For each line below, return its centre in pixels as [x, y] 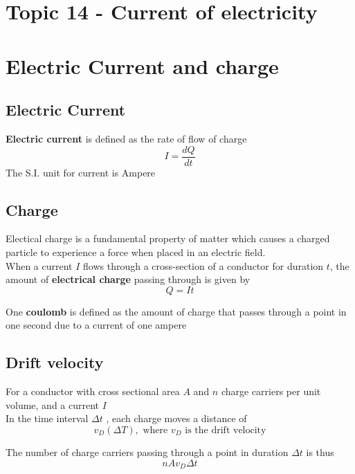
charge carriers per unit [271, 391]
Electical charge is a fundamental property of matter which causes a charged [168, 238]
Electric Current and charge [142, 65]
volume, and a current [53, 404]
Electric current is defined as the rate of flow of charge [126, 138]
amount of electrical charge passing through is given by [128, 279]
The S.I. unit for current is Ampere [81, 172]
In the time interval [47, 418]
